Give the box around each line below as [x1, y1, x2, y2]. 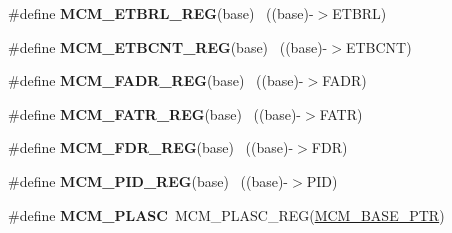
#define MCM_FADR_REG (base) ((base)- [8, 70, 304, 91]
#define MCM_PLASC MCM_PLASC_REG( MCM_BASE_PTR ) [8, 204, 445, 225]
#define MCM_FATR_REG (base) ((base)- [8, 103, 302, 124]
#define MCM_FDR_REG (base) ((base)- [8, 137, 294, 158]
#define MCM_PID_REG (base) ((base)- [8, 170, 289, 191]
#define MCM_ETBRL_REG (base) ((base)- [8, 3, 314, 23]
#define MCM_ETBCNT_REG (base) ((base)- [8, 36, 328, 57]
